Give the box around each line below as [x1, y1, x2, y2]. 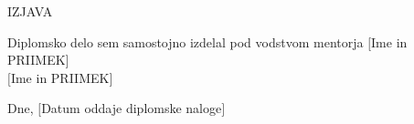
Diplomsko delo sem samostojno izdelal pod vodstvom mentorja [7, 32, 364, 51]
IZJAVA [7, 2, 53, 20]
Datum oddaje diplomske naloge [41, 98, 222, 118]
